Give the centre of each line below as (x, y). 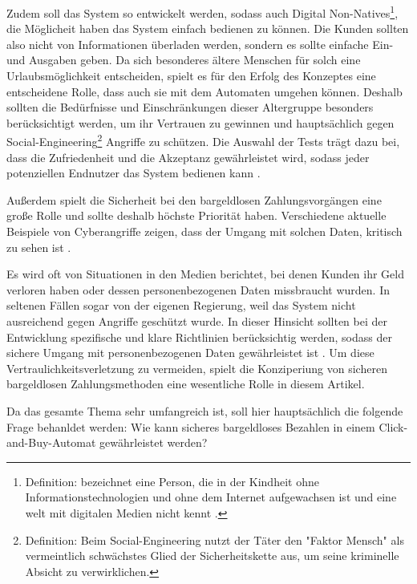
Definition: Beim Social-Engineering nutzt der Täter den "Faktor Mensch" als (215, 539)
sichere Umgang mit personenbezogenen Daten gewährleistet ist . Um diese (190, 353)
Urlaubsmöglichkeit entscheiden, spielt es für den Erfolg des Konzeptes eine (191, 76)
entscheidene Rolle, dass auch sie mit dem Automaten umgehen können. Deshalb (204, 91)
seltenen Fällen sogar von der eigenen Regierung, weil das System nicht (181, 305)
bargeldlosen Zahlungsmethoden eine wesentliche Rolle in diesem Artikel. (186, 384)
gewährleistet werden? (154, 442)
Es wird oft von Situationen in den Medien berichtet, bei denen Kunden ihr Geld (206, 274)
